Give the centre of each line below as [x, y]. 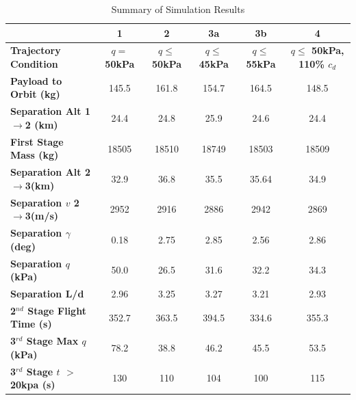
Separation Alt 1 [50, 111]
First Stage [37, 141]
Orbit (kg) [35, 94]
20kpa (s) [33, 385]
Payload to [36, 80]
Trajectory [36, 50]
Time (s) [31, 324]
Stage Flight [57, 310]
